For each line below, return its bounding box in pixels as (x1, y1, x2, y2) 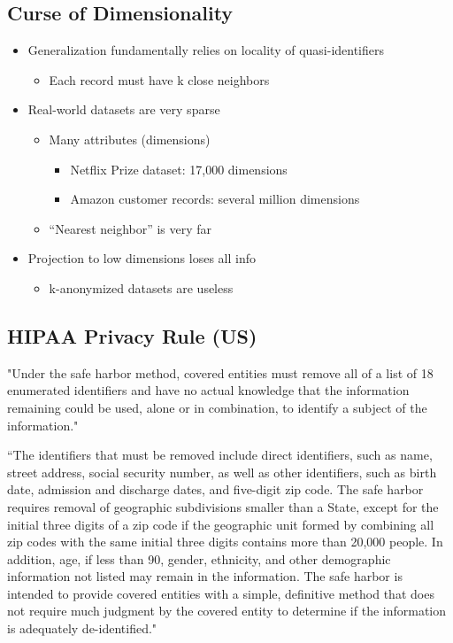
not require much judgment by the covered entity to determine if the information (7, 601, 447, 620)
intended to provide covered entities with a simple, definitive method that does (7, 584, 434, 602)
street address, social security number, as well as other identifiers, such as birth (7, 462, 437, 481)
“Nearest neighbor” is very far (49, 219, 212, 237)
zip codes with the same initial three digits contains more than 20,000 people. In (7, 532, 443, 551)
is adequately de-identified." (7, 619, 157, 638)
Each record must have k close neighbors (49, 70, 270, 89)
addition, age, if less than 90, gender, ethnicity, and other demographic (7, 549, 391, 568)
